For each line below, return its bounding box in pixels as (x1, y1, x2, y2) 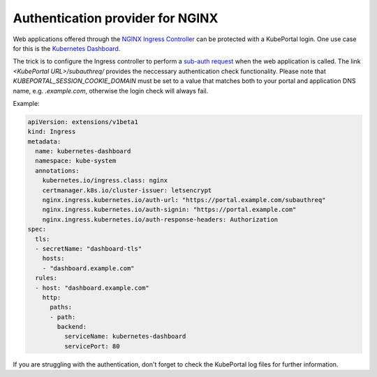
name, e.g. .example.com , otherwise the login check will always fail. (13, 86, 209, 95)
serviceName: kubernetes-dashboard (64, 332, 186, 341)
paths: (50, 303, 73, 311)
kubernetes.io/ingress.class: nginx (42, 176, 168, 185)
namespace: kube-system (35, 157, 117, 165)
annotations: (35, 167, 80, 174)
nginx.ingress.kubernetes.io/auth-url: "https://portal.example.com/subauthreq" (42, 196, 326, 203)
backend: (57, 323, 87, 331)
